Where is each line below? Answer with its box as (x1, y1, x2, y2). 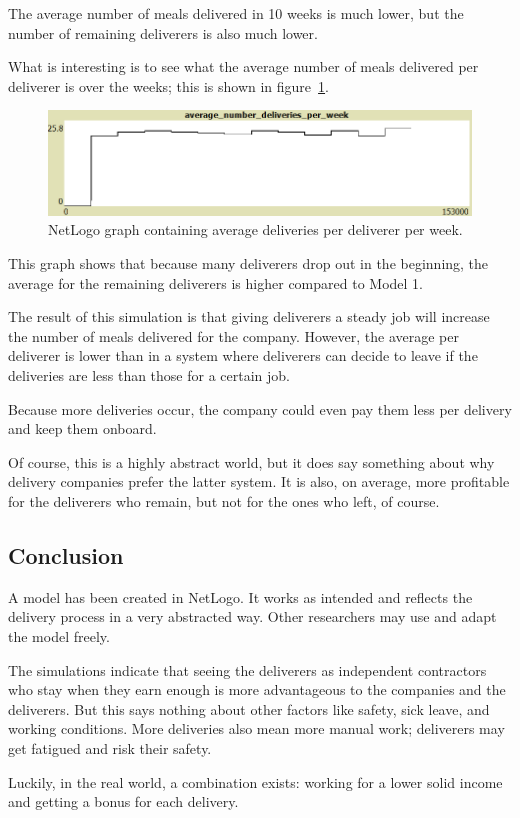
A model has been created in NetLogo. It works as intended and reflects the (8, 586, 473, 607)
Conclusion (8, 539, 124, 570)
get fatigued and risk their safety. (8, 737, 212, 758)
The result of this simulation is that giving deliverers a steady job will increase (8, 306, 490, 327)
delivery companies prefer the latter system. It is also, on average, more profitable (8, 471, 510, 492)
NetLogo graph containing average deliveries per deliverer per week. (48, 219, 463, 240)
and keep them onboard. (8, 418, 157, 439)
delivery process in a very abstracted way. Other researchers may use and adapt (8, 606, 497, 627)
